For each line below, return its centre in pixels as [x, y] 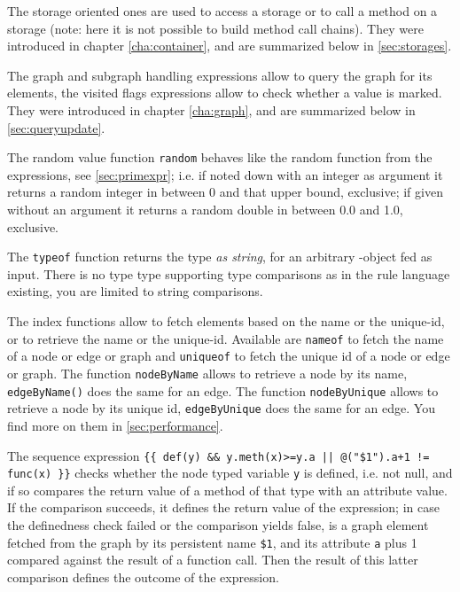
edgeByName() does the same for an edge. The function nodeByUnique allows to [223, 390]
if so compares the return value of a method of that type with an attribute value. [227, 490]
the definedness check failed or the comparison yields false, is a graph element [218, 525]
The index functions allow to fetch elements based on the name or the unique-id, [226, 321]
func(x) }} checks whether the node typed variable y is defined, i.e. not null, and [230, 473]
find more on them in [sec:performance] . [115, 425]
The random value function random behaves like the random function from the [220, 157]
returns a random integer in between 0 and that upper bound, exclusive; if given [225, 192]
